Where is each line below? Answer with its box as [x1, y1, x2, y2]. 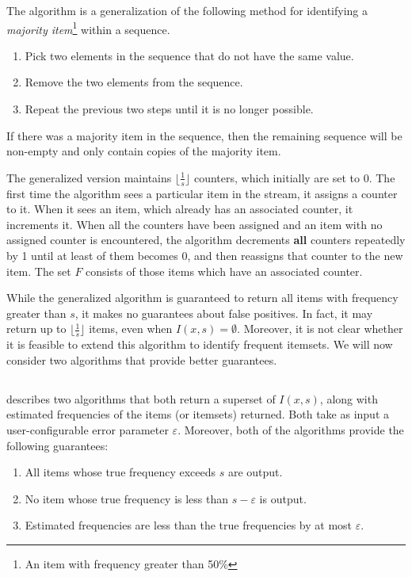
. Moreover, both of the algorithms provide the [177, 421, 404, 438]
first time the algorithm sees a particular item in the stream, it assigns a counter [6, 185, 398, 201]
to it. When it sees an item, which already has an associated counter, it [6, 201, 353, 217]
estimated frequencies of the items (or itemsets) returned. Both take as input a [6, 406, 389, 422]
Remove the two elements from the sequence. [25, 74, 243, 90]
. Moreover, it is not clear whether [237, 320, 403, 337]
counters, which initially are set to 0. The [193, 169, 395, 185]
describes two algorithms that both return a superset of [6, 390, 276, 407]
